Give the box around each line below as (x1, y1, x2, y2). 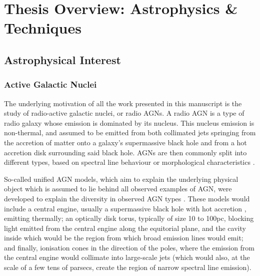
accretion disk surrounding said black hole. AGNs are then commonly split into (4, 147, 247, 157)
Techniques (4, 18, 81, 38)
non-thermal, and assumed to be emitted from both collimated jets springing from (4, 127, 256, 138)
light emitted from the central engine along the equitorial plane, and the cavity (4, 222, 246, 233)
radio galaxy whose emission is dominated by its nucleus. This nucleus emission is (4, 117, 254, 128)
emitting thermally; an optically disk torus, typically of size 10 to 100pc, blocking (4, 213, 254, 223)
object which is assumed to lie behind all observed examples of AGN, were (4, 183, 232, 194)
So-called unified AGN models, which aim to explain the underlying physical (4, 173, 238, 184)
